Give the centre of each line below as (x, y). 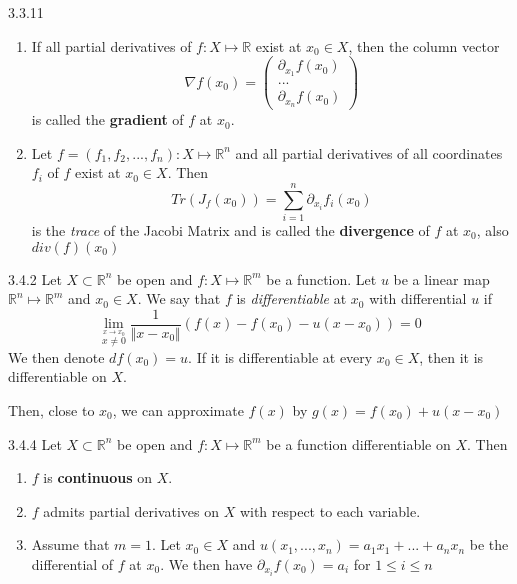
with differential (418, 298)
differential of (72, 563)
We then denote (56, 356)
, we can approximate (178, 409)
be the (489, 544)
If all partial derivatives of (111, 45)
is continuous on (98, 477)
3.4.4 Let (35, 443)
